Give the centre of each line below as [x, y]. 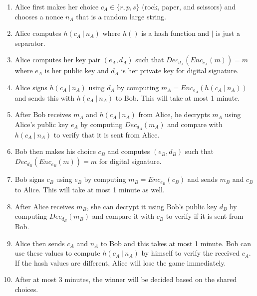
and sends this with [45, 97]
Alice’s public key [42, 124]
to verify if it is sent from [205, 216]
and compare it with [123, 216]
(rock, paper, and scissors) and [189, 6]
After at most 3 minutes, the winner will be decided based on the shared [126, 279]
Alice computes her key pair [58, 60]
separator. [30, 43]
